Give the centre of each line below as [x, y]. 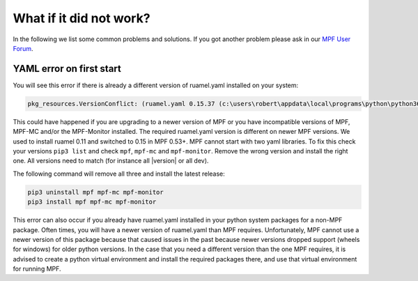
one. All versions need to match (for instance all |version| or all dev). [111, 161]
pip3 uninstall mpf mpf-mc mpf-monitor [95, 192]
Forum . [23, 48]
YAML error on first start [67, 69]
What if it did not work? [82, 18]
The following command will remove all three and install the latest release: [119, 174]
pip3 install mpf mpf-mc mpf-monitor [92, 202]
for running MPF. [37, 269]
